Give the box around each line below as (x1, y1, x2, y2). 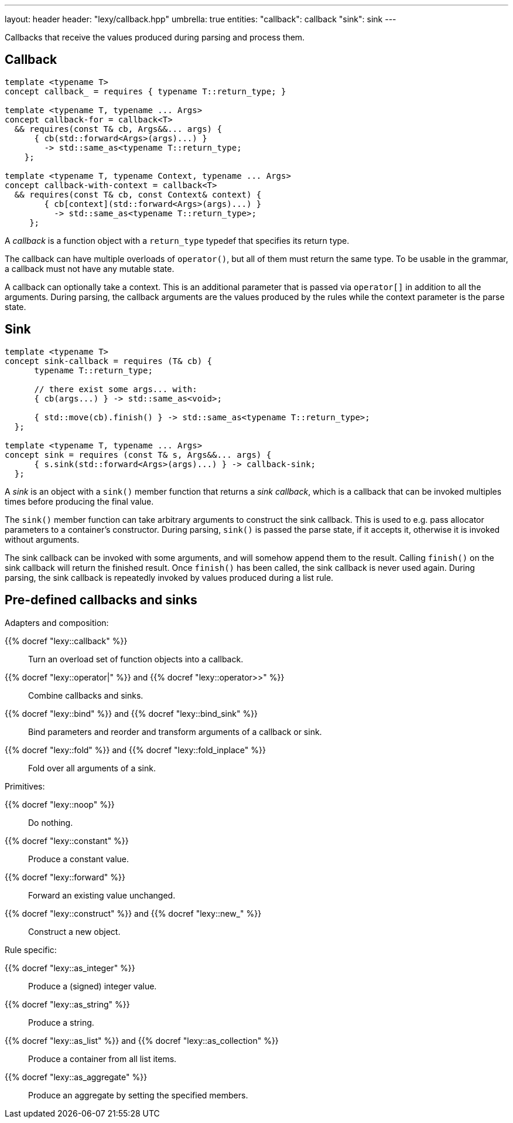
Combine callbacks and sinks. (28, 690, 143, 700)
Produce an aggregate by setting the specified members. (28, 1090, 248, 1100)
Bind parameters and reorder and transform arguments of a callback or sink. (28, 726, 322, 737)
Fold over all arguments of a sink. (28, 763, 156, 773)
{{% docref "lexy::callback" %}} (5, 635, 128, 646)
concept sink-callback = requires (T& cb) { (5, 356, 213, 366)
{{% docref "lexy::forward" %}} (5, 872, 125, 882)
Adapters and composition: (5, 617, 109, 628)
